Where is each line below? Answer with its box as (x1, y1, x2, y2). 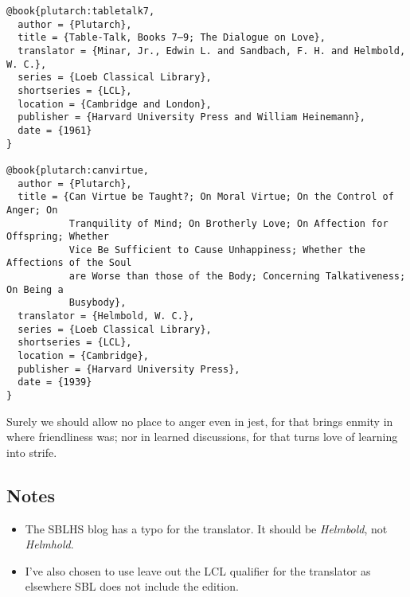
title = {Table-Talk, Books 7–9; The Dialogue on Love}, (18, 32, 326, 44)
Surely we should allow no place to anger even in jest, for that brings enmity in (6, 412, 393, 429)
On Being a (6, 283, 64, 295)
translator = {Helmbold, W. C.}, (18, 310, 195, 322)
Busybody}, (68, 297, 127, 309)
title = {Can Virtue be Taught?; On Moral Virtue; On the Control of (18, 191, 394, 203)
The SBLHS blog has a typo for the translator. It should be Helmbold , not (25, 520, 388, 537)
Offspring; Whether (6, 231, 109, 243)
